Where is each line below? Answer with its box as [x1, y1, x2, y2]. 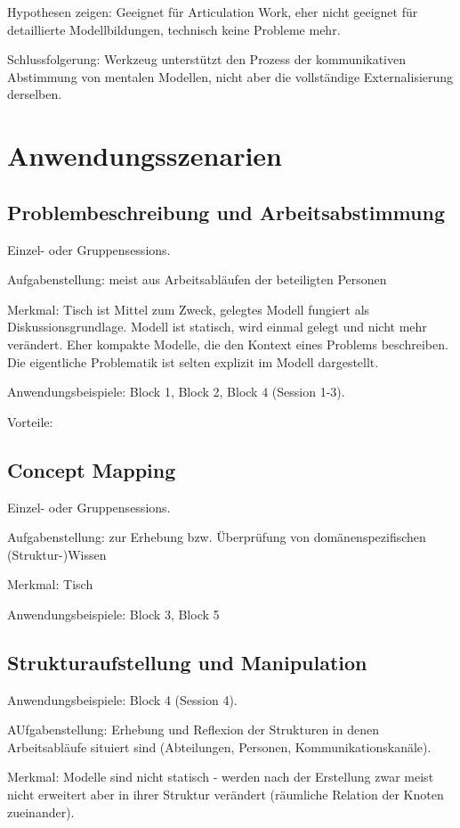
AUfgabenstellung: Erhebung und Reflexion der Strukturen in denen [7, 720, 379, 739]
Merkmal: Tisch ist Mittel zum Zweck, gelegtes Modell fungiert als [7, 299, 370, 318]
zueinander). [7, 802, 75, 821]
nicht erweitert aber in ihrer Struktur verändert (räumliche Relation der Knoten [7, 785, 444, 804]
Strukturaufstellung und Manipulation [7, 648, 367, 676]
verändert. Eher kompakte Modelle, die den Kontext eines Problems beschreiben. [7, 334, 448, 353]
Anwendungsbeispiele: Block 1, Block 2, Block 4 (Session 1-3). [7, 382, 345, 401]
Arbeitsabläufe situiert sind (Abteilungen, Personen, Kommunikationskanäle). [7, 737, 432, 756]
